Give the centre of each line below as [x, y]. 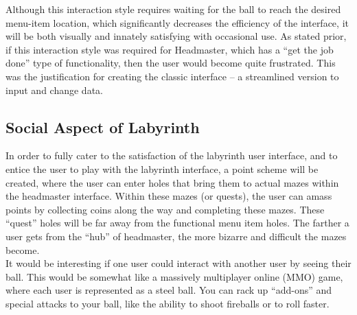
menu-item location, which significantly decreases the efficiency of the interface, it [177, 22]
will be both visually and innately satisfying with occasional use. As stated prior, [176, 36]
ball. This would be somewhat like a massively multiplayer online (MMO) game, [174, 276]
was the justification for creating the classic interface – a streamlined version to [172, 76]
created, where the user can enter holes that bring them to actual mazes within [172, 182]
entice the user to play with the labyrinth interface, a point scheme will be [162, 168]
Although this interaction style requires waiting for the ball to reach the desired [173, 9]
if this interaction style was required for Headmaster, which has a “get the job [170, 49]
